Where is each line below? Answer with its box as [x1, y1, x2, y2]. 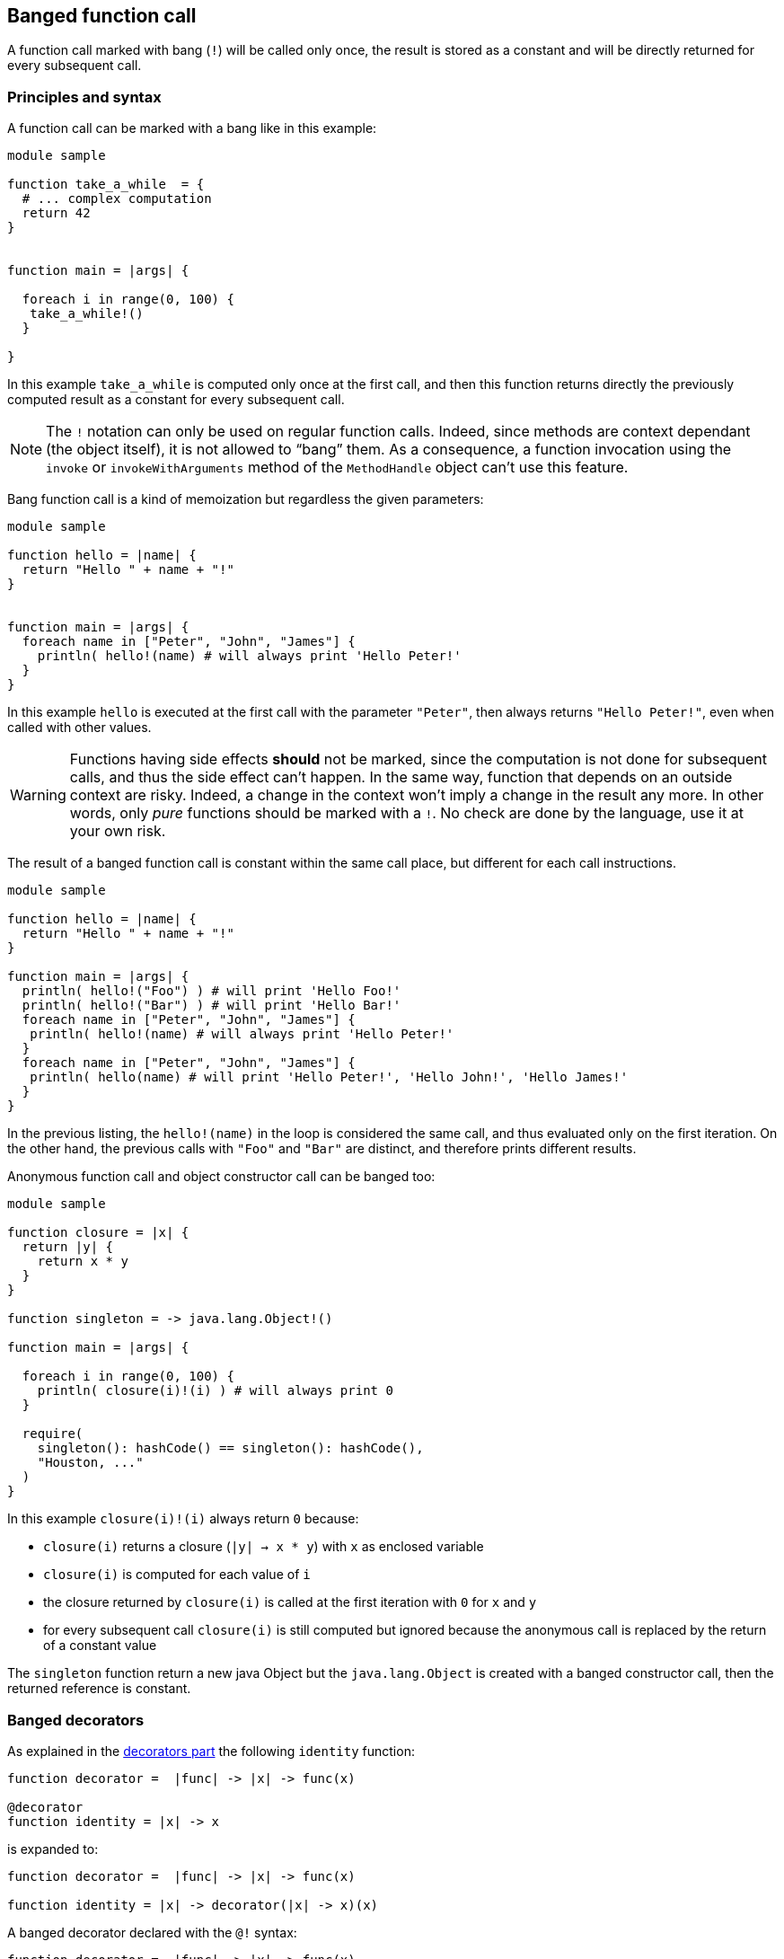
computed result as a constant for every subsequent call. [7, 392, 345, 408]
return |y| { [22, 1240, 114, 1255]
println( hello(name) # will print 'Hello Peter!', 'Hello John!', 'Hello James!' [30, 1070, 629, 1085]
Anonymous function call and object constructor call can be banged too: [7, 1169, 436, 1185]
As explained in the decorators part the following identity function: [7, 1743, 415, 1759]
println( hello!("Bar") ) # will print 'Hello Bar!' [22, 998, 401, 1013]
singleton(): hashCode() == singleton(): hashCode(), [37, 1441, 424, 1456]
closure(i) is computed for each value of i [43, 1566, 311, 1583]
